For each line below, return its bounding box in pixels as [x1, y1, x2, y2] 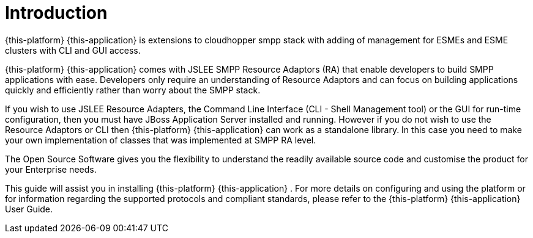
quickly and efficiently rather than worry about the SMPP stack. [5, 84, 261, 95]
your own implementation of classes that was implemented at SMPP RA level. [5, 134, 316, 145]
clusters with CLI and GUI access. [5, 45, 141, 56]
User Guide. [5, 203, 53, 214]
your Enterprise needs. [5, 164, 97, 175]
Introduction [5, 2, 108, 23]
